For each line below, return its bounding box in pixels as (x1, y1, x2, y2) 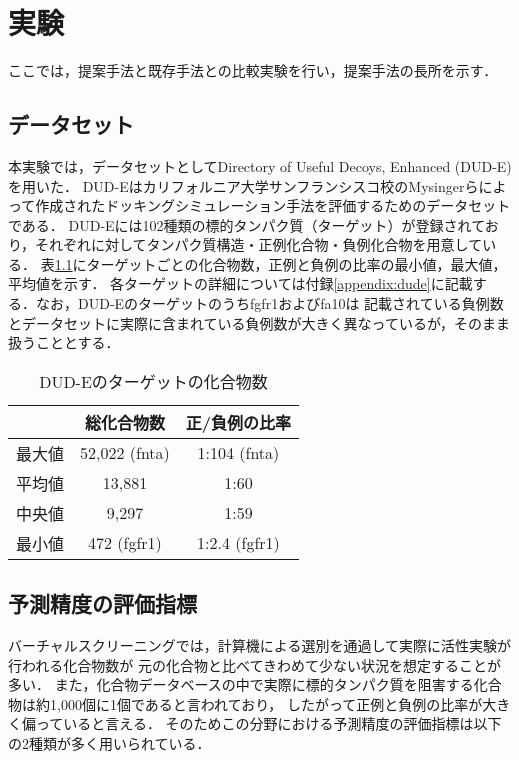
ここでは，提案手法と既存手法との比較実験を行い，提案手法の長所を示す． (8, 60, 498, 81)
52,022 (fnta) (80, 441, 170, 465)
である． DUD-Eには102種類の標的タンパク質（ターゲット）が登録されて (8, 214, 485, 235)
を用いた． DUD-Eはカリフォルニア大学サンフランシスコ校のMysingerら (8, 175, 479, 196)
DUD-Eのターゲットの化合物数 (39, 369, 268, 393)
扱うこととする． (8, 332, 120, 353)
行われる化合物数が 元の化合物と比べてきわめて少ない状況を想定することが (8, 654, 501, 675)
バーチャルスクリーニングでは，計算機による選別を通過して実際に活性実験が (8, 635, 512, 656)
